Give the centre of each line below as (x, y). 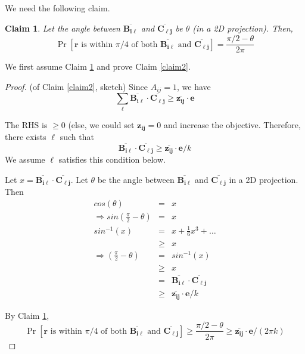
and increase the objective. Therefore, (232, 124)
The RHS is (26, 124)
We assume (25, 159)
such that (77, 137)
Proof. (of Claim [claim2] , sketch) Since (76, 86)
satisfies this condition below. (112, 159)
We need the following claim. (57, 8)
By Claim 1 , (27, 315)
